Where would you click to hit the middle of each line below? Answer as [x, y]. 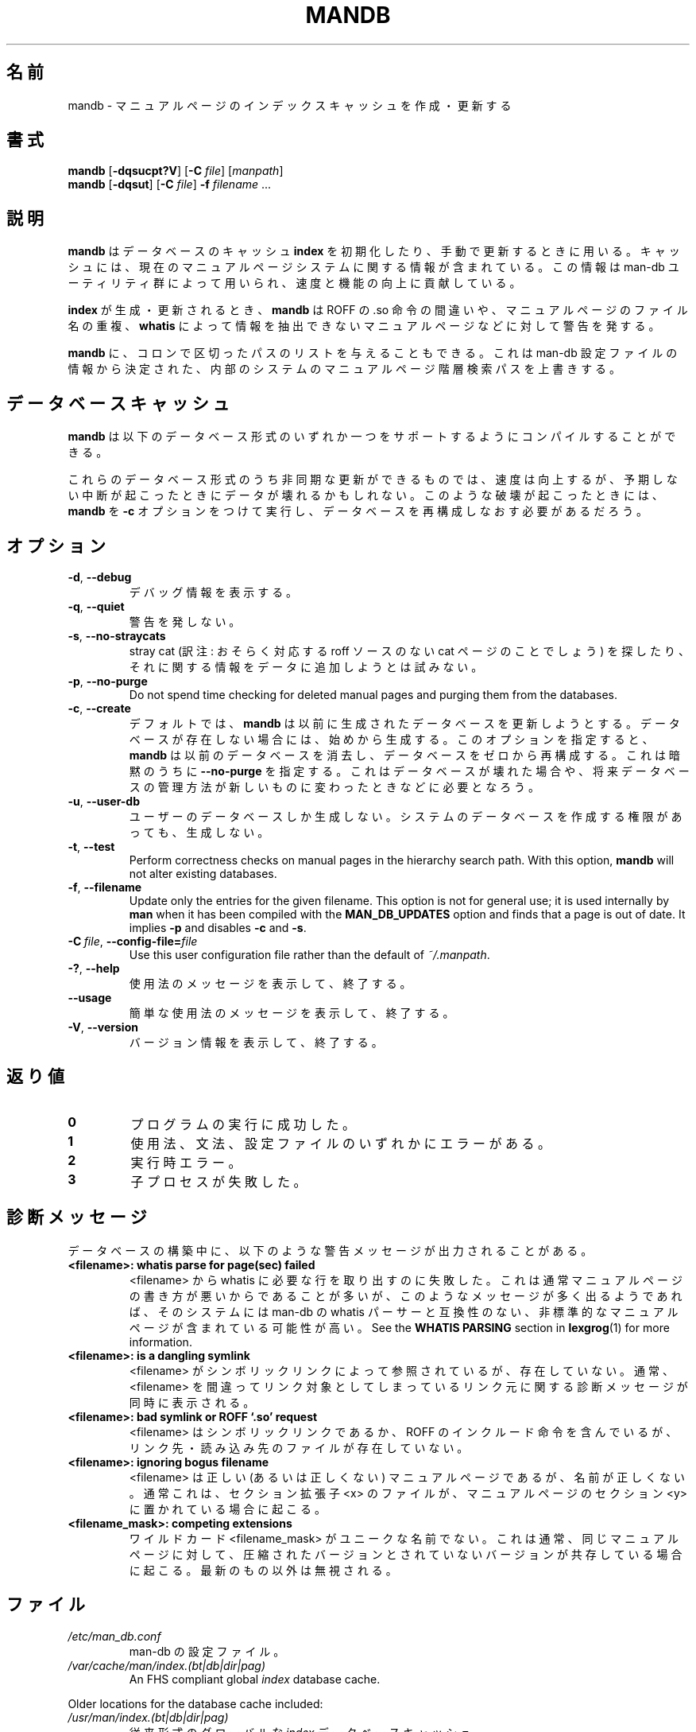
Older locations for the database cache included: [195, 1703]
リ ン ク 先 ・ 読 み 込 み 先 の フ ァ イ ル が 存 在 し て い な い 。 [299, 1447]
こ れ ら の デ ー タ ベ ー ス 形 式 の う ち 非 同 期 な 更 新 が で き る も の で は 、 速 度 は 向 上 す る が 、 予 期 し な [373, 480]
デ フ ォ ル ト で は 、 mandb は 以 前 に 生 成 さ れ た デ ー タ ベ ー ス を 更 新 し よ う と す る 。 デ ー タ [404, 723]
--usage [90, 997]
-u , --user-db [104, 801]
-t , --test [91, 846]
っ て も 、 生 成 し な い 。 [199, 832]
